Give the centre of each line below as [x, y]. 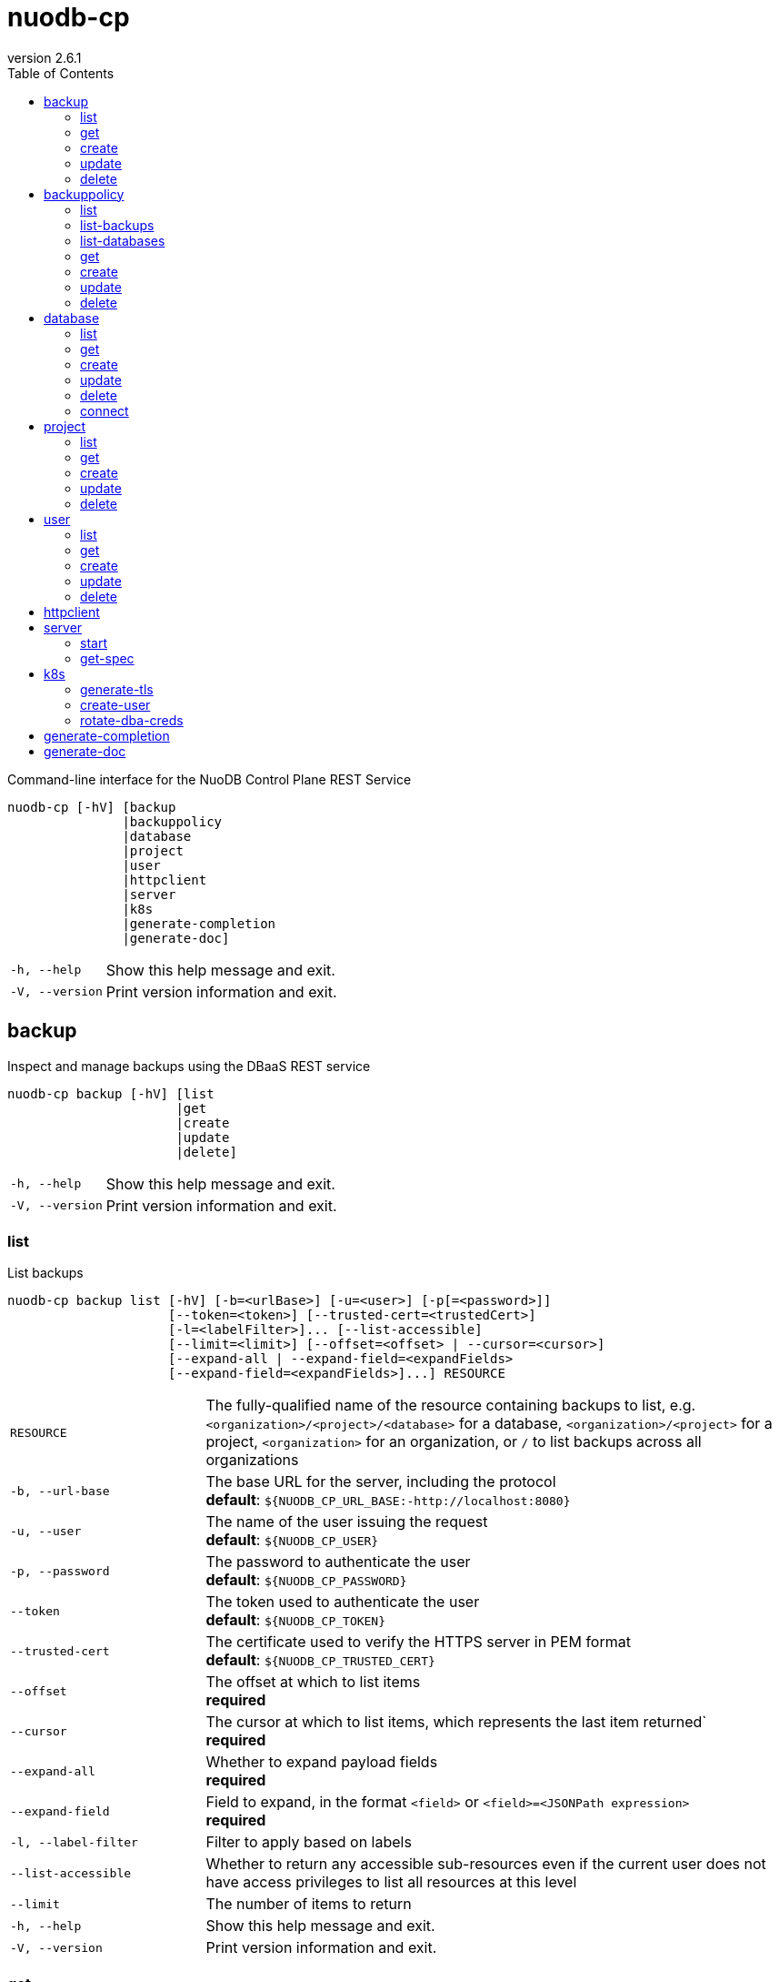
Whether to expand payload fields [322, 1762]
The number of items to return [309, 1904]
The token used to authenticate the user [343, 1602]
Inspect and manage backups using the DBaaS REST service [189, 1066]
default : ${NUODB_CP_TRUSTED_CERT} [320, 1660]
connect [105, 410]
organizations [252, 1460]
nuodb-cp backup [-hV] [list [111, 1093]
